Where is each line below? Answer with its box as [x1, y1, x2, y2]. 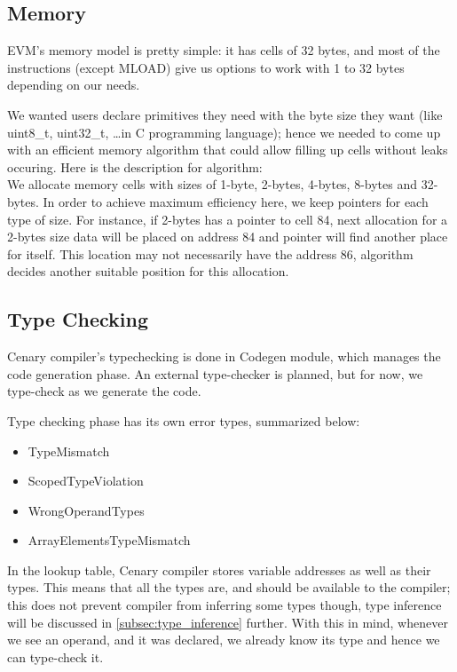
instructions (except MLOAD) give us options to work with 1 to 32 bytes [7, 58, 405, 76]
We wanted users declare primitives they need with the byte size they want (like [7, 105, 443, 123]
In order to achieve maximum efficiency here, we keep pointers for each [43, 192, 429, 210]
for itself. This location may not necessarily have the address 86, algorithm [7, 244, 414, 263]
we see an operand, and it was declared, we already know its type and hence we [7, 630, 440, 649]
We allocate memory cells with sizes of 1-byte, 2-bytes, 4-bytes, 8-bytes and [7, 175, 418, 194]
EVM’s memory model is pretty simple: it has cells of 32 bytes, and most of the [7, 41, 440, 59]
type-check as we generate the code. [7, 382, 201, 400]
